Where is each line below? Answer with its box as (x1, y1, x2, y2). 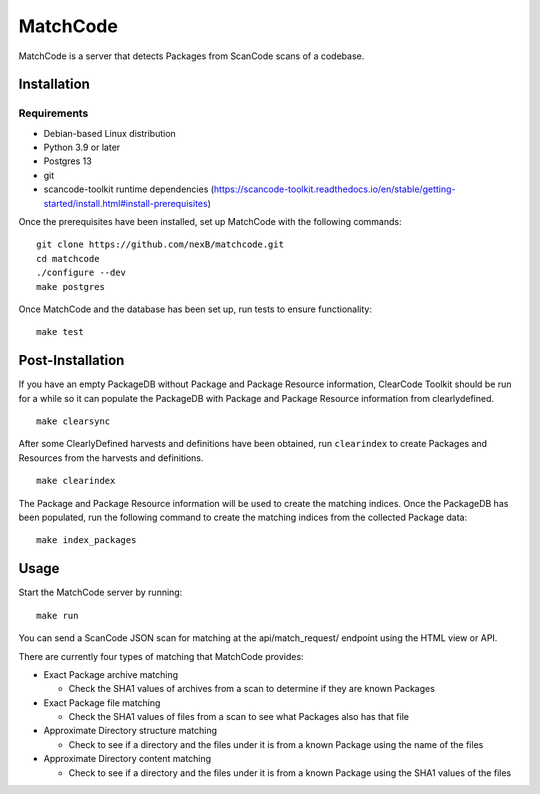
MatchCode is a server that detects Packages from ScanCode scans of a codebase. (18, 50, 365, 62)
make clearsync (36, 416, 111, 427)
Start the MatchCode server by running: (18, 586, 183, 599)
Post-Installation (18, 352, 125, 369)
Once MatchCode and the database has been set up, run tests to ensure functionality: (18, 303, 372, 315)
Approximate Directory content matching (43, 753, 212, 765)
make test (36, 326, 84, 338)
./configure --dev (36, 267, 127, 279)
